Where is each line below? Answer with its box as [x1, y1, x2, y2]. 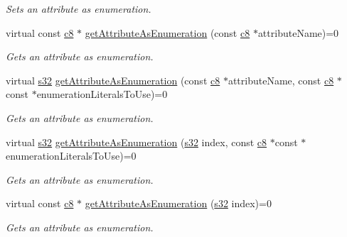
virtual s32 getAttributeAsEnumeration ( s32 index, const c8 [6, 134, 267, 149]
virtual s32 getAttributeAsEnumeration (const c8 [6, 72, 220, 87]
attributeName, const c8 [228, 72, 334, 87]
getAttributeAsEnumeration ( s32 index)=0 [85, 196, 272, 211]
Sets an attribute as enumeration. [6, 1, 151, 16]
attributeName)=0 [257, 25, 339, 40]
